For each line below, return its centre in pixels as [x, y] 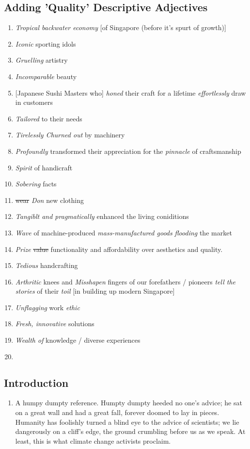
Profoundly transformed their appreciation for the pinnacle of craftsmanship [128, 151]
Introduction [36, 382]
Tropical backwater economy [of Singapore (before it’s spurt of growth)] [121, 27]
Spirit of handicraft [44, 167]
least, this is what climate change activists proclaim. [93, 441]
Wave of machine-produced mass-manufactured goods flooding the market [124, 232]
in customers [34, 102]
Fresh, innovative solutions [55, 324]
